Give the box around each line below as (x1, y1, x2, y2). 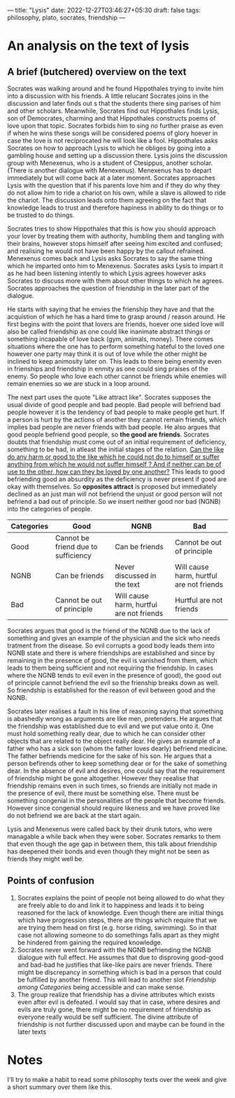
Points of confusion (7, 875, 94, 887)
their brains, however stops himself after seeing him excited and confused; (7, 240, 222, 247)
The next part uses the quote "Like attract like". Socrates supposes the (7, 393, 211, 402)
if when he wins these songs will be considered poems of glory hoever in (7, 129, 218, 137)
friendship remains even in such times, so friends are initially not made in (7, 781, 218, 790)
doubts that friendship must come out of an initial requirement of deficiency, (7, 438, 227, 446)
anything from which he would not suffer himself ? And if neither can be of (7, 460, 222, 468)
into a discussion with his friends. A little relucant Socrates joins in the (7, 92, 209, 100)
